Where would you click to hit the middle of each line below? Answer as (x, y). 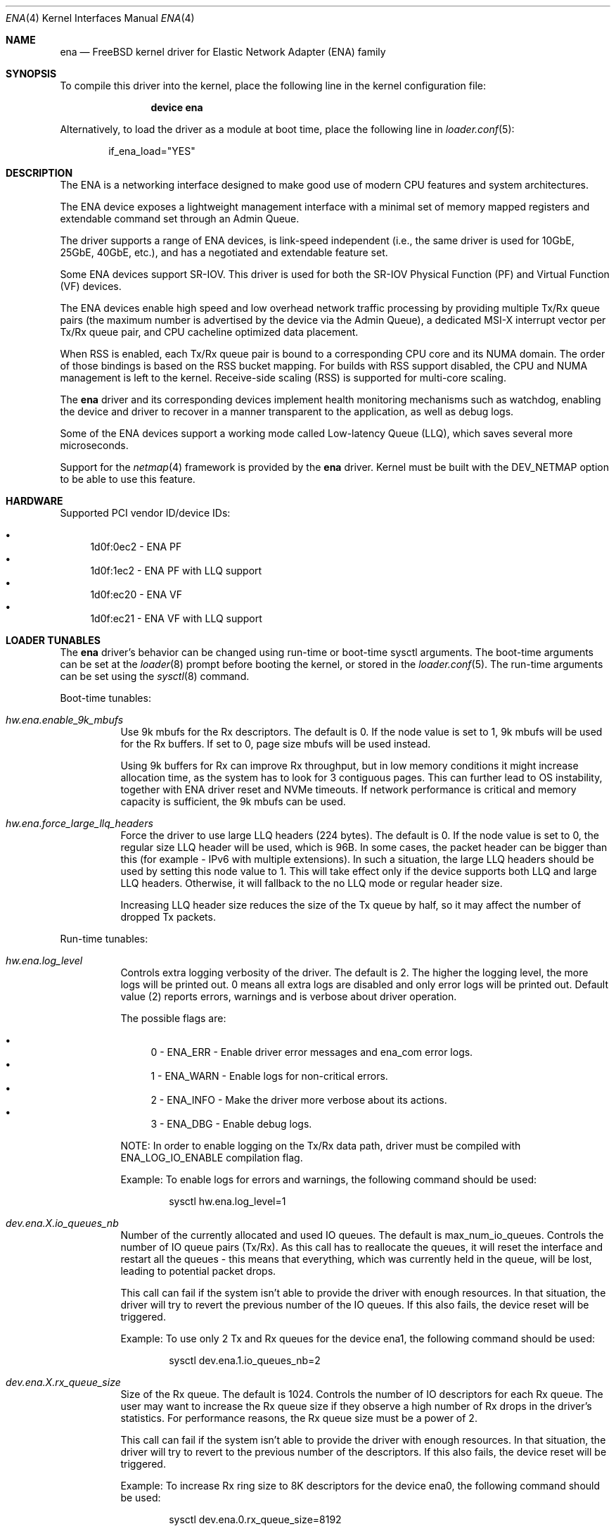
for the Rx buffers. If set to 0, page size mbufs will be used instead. (276, 744)
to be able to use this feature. (128, 479)
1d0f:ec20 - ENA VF (136, 594)
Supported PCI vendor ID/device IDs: (145, 513)
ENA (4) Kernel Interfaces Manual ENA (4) (100, 18)
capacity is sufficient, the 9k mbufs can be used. (233, 801)
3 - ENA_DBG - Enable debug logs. (231, 1124)
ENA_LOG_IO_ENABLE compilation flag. (212, 1158)
